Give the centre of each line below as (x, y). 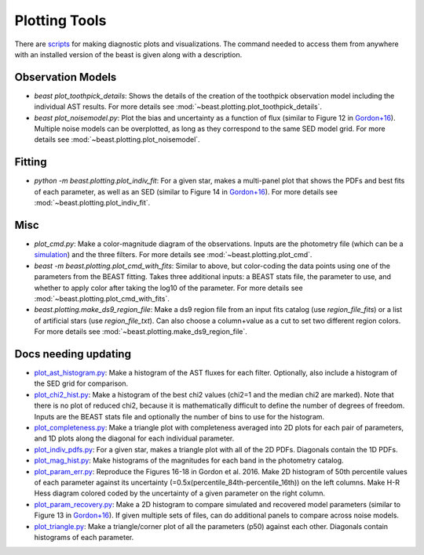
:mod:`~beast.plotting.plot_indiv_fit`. (92, 203)
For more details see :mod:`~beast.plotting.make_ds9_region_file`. (141, 332)
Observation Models (66, 77)
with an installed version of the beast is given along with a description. (128, 54)
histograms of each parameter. (84, 537)
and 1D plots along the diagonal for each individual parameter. (134, 438)
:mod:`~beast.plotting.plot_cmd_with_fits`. (102, 299)
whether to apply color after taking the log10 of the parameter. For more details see (168, 288)
